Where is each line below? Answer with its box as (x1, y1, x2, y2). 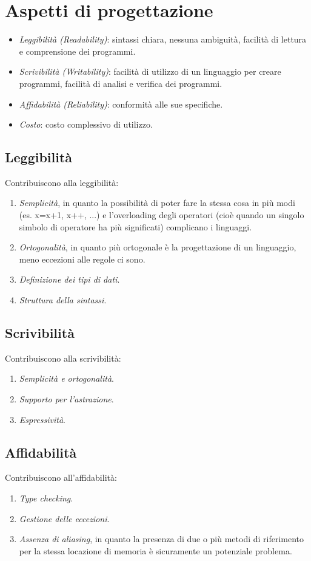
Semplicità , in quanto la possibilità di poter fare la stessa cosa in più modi (19, 196, 295, 209)
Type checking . (19, 492, 73, 504)
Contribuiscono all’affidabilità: (5, 471, 117, 484)
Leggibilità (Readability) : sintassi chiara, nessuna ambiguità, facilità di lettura (19, 33, 307, 46)
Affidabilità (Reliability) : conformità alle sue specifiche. (19, 97, 223, 110)
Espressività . (19, 413, 65, 425)
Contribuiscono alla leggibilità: (5, 176, 119, 188)
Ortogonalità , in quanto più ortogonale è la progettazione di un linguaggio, (19, 241, 296, 253)
